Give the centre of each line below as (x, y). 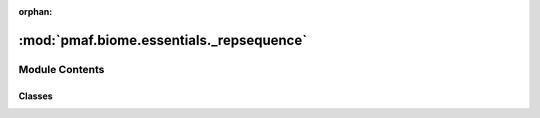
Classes (36, 96)
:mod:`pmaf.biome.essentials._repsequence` (163, 40)
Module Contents (61, 69)
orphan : (35, 11)
